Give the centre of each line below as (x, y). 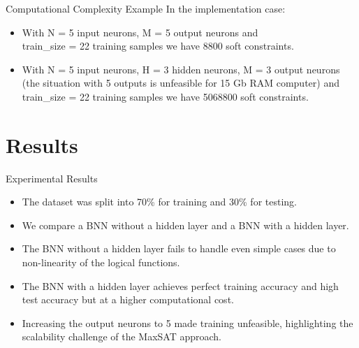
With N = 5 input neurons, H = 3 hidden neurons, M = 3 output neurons (181, 69)
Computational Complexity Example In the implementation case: (146, 8)
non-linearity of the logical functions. (101, 262)
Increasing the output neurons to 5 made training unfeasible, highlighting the (188, 322)
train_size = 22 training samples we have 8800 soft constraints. (158, 46)
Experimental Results (52, 178)
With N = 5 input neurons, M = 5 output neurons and (140, 32)
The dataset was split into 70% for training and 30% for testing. (159, 202)
